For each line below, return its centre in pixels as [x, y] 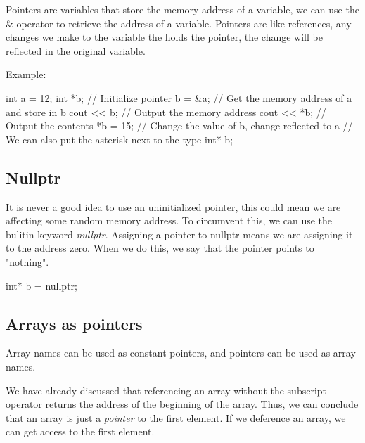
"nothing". [27, 261]
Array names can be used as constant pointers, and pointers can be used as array [181, 353]
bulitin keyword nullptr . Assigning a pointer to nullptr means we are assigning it [179, 234]
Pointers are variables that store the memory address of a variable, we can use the [182, 9]
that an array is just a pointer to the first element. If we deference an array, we [176, 417]
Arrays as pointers [74, 323]
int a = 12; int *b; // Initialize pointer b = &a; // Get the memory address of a [179, 97]
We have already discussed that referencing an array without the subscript [166, 390]
